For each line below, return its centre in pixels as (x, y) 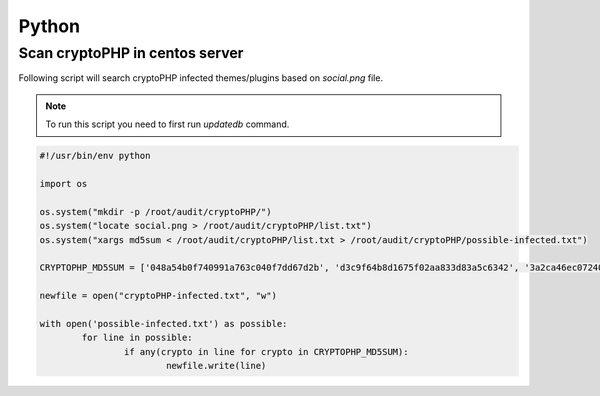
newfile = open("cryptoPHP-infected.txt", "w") (158, 296)
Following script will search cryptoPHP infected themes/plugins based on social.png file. (201, 78)
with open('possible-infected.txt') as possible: (163, 323)
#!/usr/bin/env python (95, 156)
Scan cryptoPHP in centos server (131, 53)
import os (63, 183)
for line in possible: (137, 338)
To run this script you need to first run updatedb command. (167, 124)
